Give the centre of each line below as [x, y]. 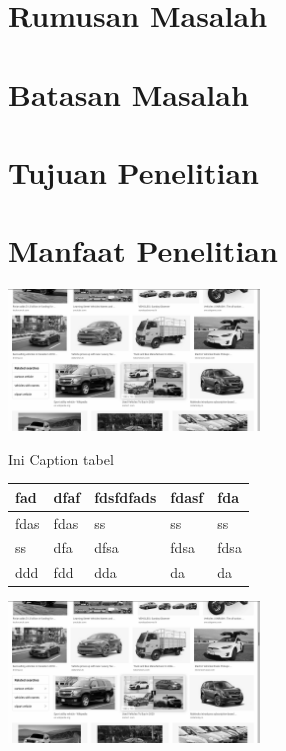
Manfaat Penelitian [143, 250]
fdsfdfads [125, 496]
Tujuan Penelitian [133, 171]
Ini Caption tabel [61, 458]
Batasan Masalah [128, 93]
